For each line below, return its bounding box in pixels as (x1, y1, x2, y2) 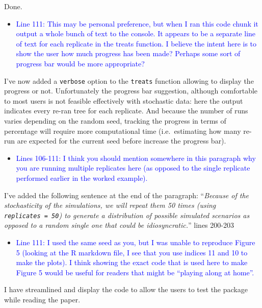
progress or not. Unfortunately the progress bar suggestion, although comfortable (4, 85, 258, 96)
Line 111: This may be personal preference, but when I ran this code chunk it (16, 18, 258, 29)
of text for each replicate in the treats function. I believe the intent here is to (16, 38, 257, 49)
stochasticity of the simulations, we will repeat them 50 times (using (4, 200, 216, 210)
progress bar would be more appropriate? (16, 58, 145, 68)
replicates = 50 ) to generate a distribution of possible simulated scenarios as (4, 209, 250, 220)
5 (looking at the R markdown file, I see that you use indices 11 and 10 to (16, 247, 248, 257)
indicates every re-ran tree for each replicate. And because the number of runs (4, 105, 248, 116)
